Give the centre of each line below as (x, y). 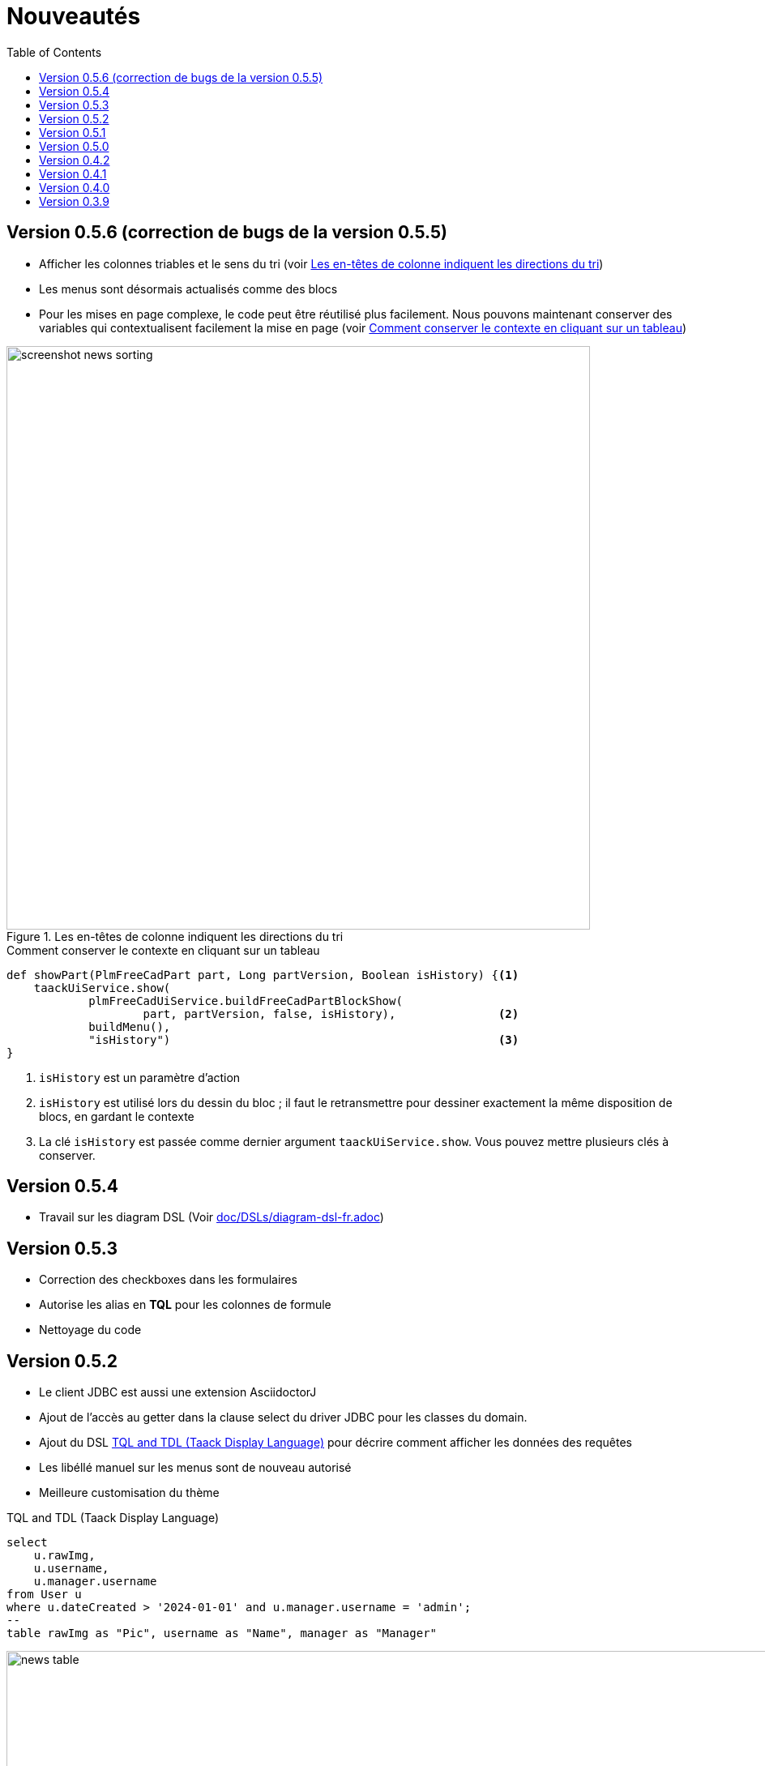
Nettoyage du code (90, 1330)
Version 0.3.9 (74, 201)
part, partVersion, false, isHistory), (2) (331, 1013)
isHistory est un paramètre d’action (140, 1077)
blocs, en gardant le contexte (117, 1116)
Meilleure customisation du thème (129, 1493)
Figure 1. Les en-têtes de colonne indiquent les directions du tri (175, 936)
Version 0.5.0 (74, 146)
